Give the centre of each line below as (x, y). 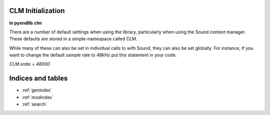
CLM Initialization (37, 11)
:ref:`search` (34, 104)
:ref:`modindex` (37, 97)
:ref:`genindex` (37, 90)
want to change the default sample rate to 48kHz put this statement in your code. (93, 55)
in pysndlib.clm (26, 23)
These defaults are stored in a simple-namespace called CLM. (73, 39)
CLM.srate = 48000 (29, 64)
